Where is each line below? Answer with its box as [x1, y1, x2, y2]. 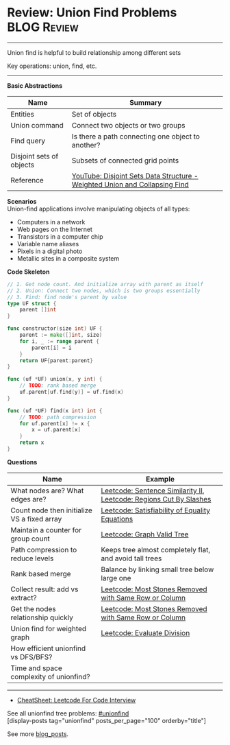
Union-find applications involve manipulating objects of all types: [7, 204, 190, 213]
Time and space [10, 663, 63, 673]
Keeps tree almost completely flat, [101, 545, 211, 554]
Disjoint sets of [10, 151, 59, 161]
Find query [10, 136, 46, 145]
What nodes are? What [10, 486, 84, 495]
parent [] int [19, 307, 57, 314]
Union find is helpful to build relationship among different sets [7, 48, 181, 56]
